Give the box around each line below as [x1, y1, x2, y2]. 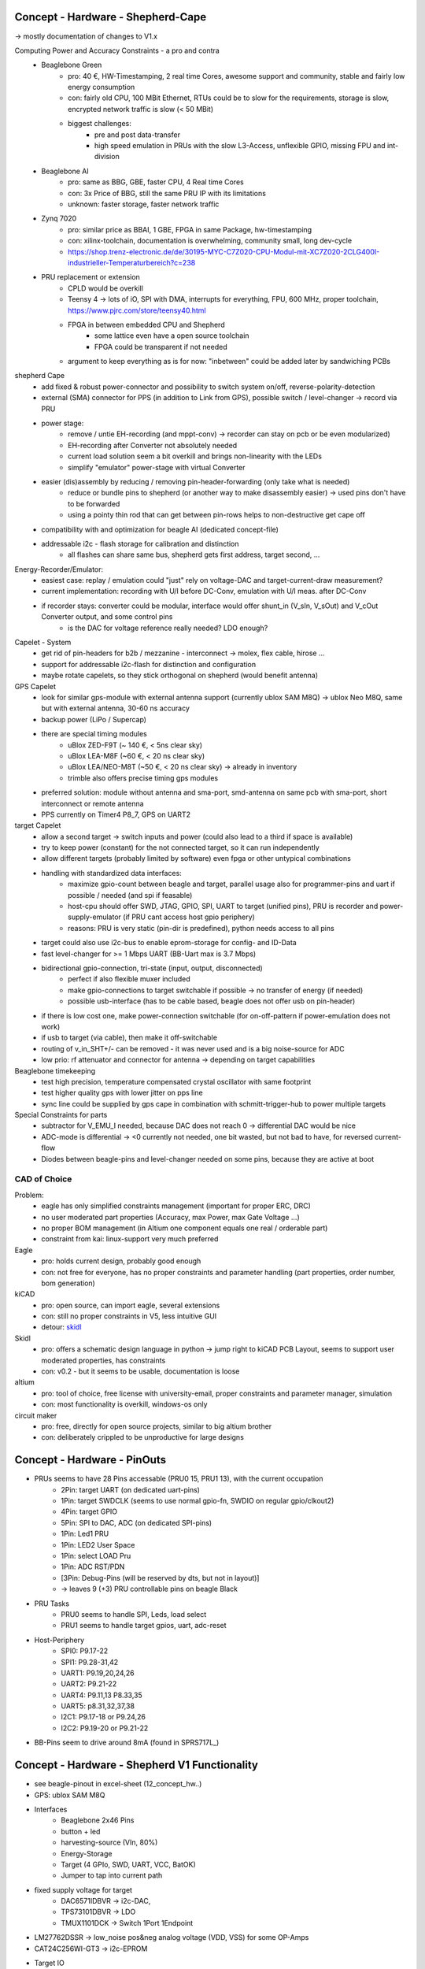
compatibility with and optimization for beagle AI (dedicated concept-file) [41, 525, 279, 534]
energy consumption [68, 83, 135, 92]
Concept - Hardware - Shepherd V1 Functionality [14, 1759, 259, 1772]
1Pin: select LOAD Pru [61, 1552, 131, 1560]
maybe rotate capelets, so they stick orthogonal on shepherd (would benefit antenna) [41, 670, 319, 680]
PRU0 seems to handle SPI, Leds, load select [61, 1609, 207, 1619]
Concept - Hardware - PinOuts [14, 1453, 167, 1467]
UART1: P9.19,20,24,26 [61, 1668, 135, 1678]
